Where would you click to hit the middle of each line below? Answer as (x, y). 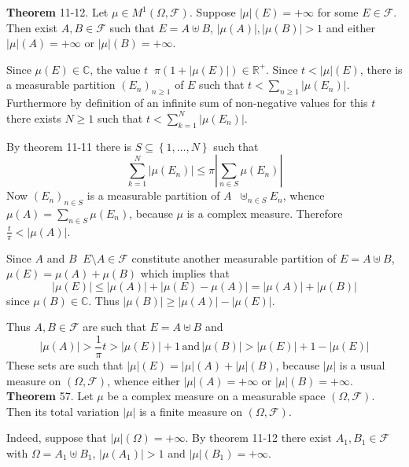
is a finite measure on (191, 411)
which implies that (185, 273)
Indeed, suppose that (57, 438)
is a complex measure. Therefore (265, 213)
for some (338, 12)
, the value (115, 69)
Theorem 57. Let (50, 396)
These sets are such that (65, 365)
